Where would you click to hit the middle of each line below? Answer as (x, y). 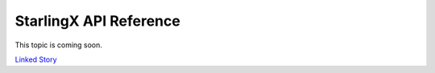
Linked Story (36, 59)
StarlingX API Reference (97, 21)
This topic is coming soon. (58, 45)
